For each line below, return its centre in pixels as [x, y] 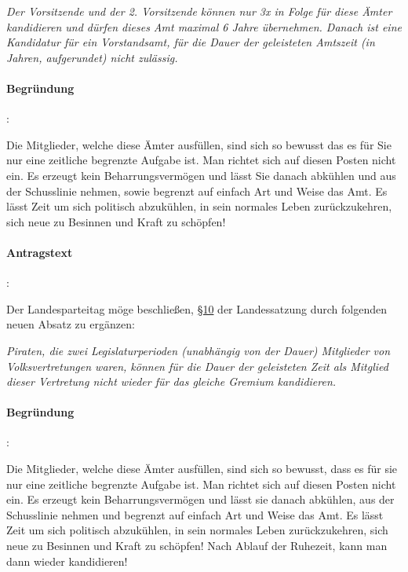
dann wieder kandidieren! [67, 561]
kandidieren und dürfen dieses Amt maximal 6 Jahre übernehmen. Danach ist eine [204, 26]
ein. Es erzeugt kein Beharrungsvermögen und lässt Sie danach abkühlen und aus [201, 175]
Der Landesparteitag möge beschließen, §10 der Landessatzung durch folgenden [197, 308]
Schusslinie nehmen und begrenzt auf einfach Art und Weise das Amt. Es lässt [195, 514]
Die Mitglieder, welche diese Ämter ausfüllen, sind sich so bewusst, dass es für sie [202, 469]
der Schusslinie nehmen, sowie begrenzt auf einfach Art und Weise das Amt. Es [197, 191]
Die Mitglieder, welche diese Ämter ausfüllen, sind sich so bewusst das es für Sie [199, 144]
